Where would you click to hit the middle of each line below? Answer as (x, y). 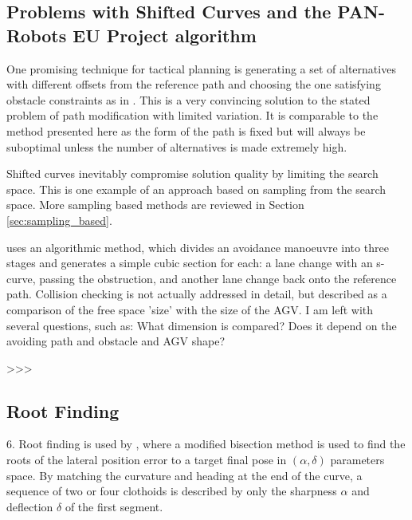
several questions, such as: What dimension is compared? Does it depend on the (202, 325)
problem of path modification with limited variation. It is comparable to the (192, 115)
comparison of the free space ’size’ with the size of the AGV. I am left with (190, 309)
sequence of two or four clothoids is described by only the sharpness (172, 491)
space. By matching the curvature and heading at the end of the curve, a (184, 475)
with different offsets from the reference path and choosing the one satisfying (194, 84)
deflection (30, 506)
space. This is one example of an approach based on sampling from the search (196, 189)
